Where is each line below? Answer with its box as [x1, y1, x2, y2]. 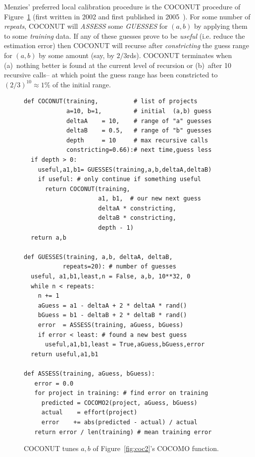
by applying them [194, 21, 248, 31]
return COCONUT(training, [45, 185, 130, 193]
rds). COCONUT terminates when [127, 50, 232, 60]
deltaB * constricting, [98, 214, 176, 222]
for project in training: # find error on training [34, 390, 208, 397]
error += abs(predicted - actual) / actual [41, 418, 198, 426]
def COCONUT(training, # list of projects [24, 98, 198, 105]
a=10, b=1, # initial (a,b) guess [66, 107, 212, 115]
